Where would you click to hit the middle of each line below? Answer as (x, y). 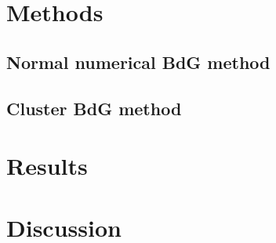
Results (47, 166)
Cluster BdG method (94, 108)
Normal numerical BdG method (138, 62)
